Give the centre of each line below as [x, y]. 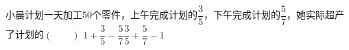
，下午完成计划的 [242, 15]
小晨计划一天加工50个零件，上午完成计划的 [101, 15]
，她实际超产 [315, 15]
